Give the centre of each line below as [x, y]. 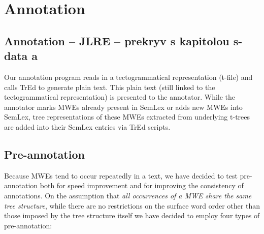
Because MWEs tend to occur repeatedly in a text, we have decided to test [121, 175]
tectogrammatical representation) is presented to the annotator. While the [120, 97]
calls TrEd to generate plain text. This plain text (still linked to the [110, 87]
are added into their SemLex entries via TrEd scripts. [87, 126]
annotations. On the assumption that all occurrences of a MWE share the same [128, 195]
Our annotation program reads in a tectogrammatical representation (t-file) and [128, 77]
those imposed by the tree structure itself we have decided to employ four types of [132, 215]
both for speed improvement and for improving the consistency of [142, 185]
